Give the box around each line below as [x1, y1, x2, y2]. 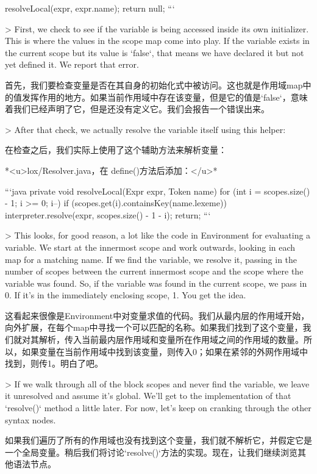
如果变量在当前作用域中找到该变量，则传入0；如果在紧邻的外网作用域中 [21, 345, 308, 357]
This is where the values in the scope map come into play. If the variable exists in [5, 34, 310, 47]
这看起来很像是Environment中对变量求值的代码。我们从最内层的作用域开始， [5, 309, 310, 321]
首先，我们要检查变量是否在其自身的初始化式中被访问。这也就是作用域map [5, 78, 303, 91]
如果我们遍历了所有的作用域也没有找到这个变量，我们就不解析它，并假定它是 [5, 434, 312, 447]
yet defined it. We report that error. [5, 58, 139, 71]
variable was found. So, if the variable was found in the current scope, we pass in [5, 276, 307, 289]
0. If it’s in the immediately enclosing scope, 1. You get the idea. [5, 289, 246, 301]
